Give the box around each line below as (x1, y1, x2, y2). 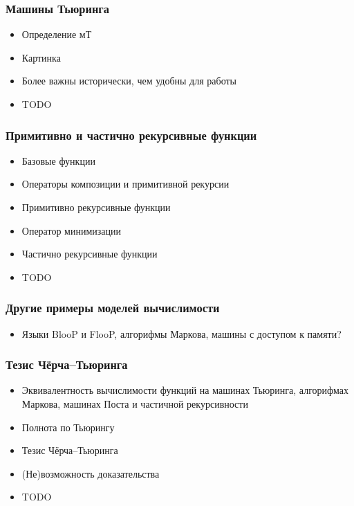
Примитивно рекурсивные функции (21, 200, 171, 214)
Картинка (21, 50, 61, 64)
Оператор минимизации (21, 223, 121, 237)
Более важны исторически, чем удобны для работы (21, 73, 236, 88)
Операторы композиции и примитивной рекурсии (21, 177, 230, 191)
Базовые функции (21, 153, 95, 168)
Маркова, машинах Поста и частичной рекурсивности (21, 397, 248, 410)
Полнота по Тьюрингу (21, 419, 115, 434)
